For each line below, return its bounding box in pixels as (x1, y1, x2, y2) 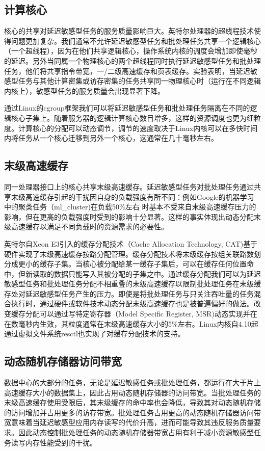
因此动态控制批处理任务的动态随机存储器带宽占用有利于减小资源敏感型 (18, 427, 254, 438)
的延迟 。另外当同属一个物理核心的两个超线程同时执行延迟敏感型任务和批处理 (4, 55, 261, 66)
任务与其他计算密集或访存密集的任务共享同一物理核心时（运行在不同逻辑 (18, 75, 261, 86)
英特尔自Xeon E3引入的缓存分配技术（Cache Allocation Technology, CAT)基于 (4, 238, 258, 249)
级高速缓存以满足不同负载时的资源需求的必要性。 (4, 221, 168, 232)
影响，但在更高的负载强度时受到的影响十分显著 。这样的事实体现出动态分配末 (4, 211, 261, 222)
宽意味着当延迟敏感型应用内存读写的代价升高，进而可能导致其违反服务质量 (4, 417, 254, 428)
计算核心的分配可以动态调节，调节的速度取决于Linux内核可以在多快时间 (18, 122, 258, 133)
